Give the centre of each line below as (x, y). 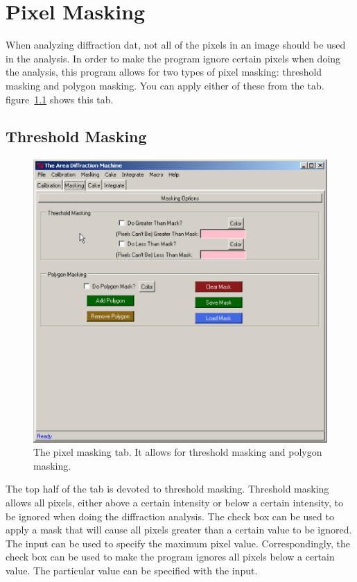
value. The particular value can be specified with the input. (132, 570)
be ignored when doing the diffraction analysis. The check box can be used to (170, 516)
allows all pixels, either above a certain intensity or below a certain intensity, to (174, 502)
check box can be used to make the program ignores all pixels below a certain (170, 557)
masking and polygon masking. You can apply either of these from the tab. (165, 85)
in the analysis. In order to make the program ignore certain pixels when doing (173, 58)
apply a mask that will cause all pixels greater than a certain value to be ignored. (179, 530)
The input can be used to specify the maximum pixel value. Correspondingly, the (178, 543)
